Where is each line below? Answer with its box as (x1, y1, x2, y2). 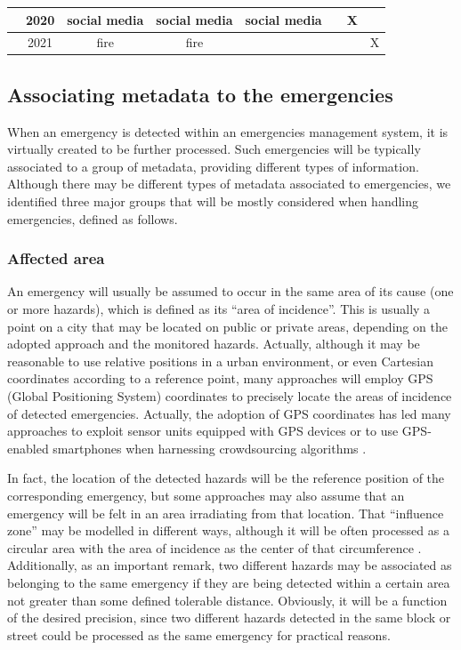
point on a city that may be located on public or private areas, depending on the (7, 317, 448, 335)
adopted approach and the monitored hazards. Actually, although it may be (7, 334, 420, 353)
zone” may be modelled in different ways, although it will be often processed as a (7, 521, 449, 540)
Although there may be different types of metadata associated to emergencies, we (7, 174, 451, 193)
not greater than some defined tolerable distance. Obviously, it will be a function (7, 590, 448, 609)
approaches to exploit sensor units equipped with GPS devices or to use (7, 421, 399, 440)
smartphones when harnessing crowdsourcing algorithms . (53, 438, 367, 457)
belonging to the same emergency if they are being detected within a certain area (7, 573, 450, 591)
